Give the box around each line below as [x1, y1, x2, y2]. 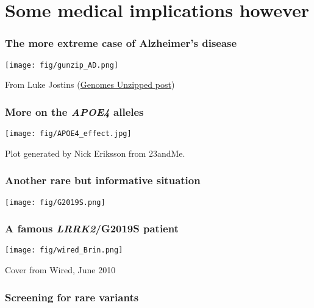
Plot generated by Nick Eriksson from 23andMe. [5, 146, 185, 159]
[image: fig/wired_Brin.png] [5, 246, 123, 255]
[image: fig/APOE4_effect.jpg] [5, 129, 132, 138]
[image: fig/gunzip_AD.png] [5, 60, 119, 70]
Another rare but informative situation [5, 173, 201, 188]
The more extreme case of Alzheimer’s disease [5, 35, 237, 51]
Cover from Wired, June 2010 [5, 263, 116, 276]
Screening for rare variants [5, 289, 139, 304]
